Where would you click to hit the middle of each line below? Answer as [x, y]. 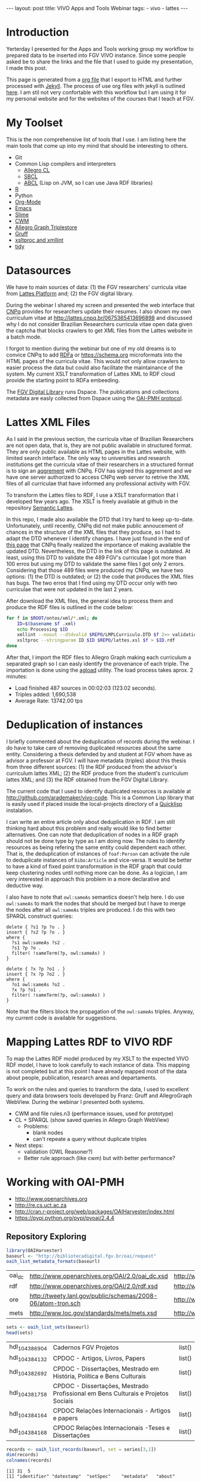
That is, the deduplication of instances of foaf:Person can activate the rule [98, 853]
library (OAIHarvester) [34, 1250]
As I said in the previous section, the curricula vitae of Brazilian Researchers [100, 439]
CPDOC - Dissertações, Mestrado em [106, 1368]
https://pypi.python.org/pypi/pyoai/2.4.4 [65, 1218]
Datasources [39, 271]
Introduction [38, 33]
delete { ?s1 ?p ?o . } [36, 927]
